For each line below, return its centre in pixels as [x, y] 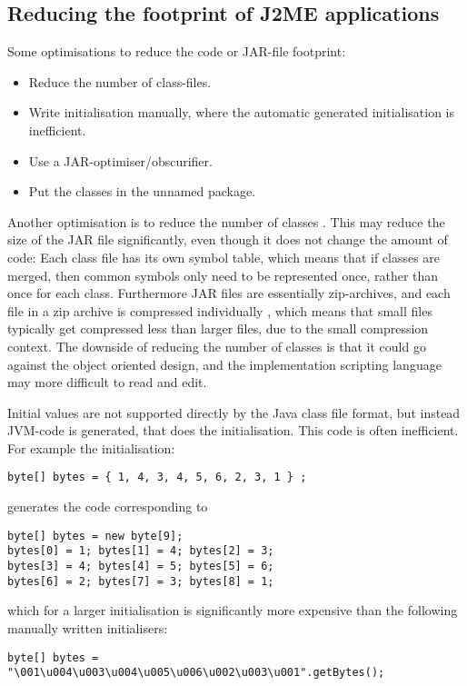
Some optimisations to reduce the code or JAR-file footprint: [177, 51]
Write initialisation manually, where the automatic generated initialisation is [242, 112]
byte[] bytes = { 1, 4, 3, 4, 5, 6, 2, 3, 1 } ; [157, 477]
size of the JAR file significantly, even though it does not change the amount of [228, 239]
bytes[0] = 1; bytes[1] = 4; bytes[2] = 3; [141, 551]
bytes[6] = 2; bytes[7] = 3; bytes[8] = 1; [141, 581]
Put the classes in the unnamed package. [142, 191]
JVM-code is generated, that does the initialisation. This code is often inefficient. [233, 430]
